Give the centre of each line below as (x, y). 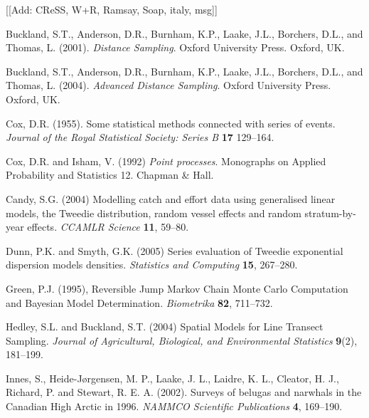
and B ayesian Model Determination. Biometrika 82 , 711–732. (139, 302)
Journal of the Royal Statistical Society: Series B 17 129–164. (140, 137)
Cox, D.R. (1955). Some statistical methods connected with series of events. (171, 123)
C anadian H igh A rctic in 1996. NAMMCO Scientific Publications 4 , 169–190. (174, 406)
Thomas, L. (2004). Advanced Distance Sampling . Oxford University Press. (169, 85)
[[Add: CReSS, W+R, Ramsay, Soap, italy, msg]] (112, 9)
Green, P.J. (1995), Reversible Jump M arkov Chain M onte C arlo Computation (177, 288)
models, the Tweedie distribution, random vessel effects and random (154, 213)
